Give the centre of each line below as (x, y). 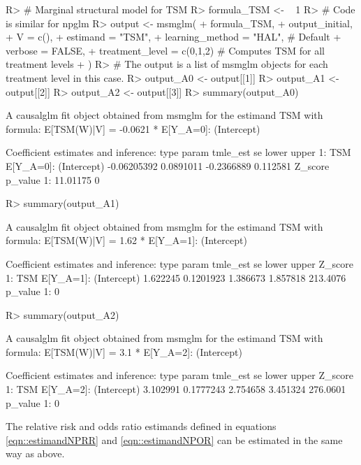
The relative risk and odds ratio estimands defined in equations (141, 426)
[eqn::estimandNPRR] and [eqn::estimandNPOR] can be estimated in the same (174, 439)
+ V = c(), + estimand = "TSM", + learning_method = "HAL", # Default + (174, 37)
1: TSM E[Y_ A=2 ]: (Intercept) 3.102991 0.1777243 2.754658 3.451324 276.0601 (176, 389)
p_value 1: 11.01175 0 (53, 179)
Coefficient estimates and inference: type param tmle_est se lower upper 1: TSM (178, 152)
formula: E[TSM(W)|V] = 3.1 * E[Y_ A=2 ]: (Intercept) (124, 351)
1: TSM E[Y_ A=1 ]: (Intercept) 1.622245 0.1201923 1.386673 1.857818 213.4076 (176, 277)
